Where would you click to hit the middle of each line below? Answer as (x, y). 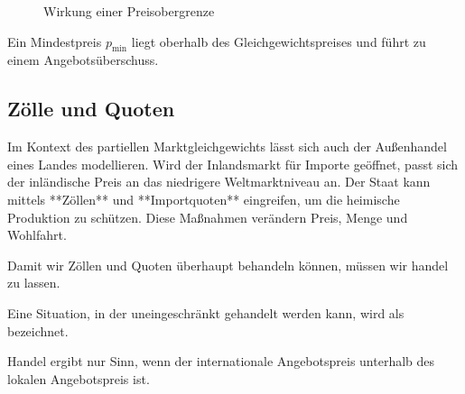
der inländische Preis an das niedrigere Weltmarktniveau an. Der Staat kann (219, 182)
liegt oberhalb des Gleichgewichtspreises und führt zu (279, 41)
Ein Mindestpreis (55, 41)
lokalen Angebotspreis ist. (79, 378)
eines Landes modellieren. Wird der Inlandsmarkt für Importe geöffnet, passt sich (233, 164)
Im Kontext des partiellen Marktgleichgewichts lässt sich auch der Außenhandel (227, 147)
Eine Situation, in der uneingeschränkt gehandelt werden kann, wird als (206, 312)
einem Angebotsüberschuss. (83, 60)
